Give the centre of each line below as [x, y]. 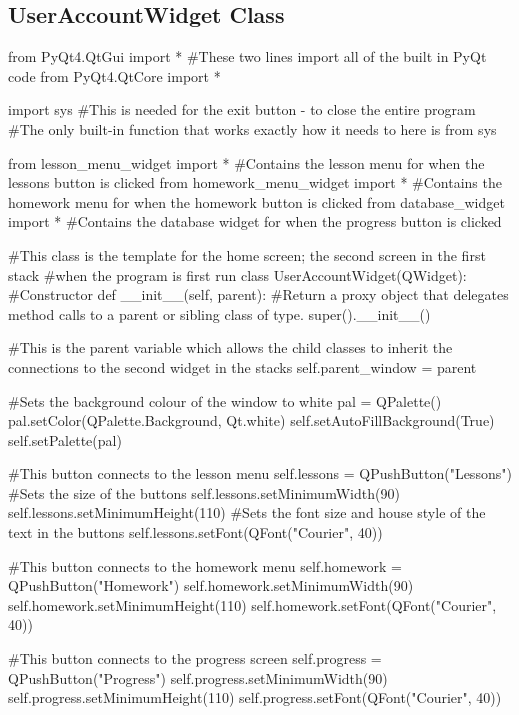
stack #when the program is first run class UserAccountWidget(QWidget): [237, 274]
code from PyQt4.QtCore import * [114, 75]
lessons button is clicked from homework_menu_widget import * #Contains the [255, 182]
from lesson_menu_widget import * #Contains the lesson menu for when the [246, 162]
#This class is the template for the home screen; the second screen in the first [247, 254]
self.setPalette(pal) [65, 439]
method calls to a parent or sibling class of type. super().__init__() [219, 313]
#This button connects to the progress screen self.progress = [195, 658]
